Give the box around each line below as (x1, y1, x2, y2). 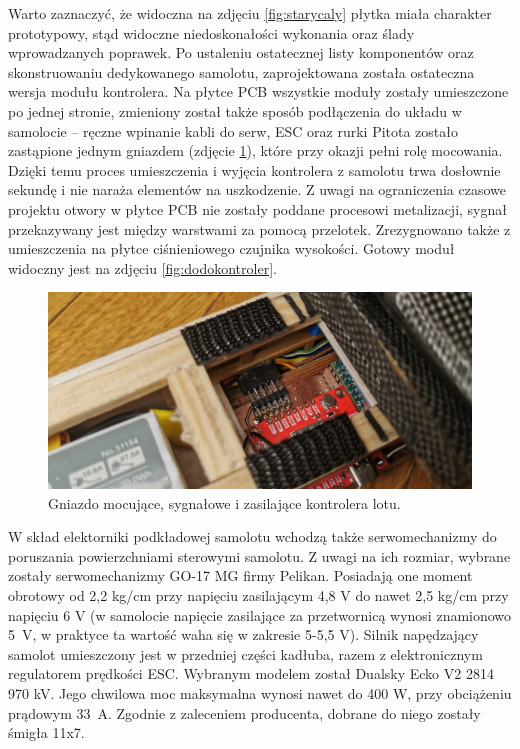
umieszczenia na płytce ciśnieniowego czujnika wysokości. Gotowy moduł (8, 238, 455, 259)
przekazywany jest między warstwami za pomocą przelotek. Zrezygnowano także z (8, 218, 511, 239)
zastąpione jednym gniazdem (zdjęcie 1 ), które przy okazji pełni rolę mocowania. (8, 140, 503, 161)
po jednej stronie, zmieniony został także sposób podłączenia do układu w (8, 100, 462, 121)
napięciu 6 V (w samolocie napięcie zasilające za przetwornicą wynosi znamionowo (8, 604, 512, 625)
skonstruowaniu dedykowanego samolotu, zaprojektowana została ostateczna (8, 61, 475, 82)
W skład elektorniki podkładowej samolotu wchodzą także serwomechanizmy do (8, 526, 497, 547)
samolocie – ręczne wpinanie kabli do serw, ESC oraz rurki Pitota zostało (8, 120, 459, 141)
